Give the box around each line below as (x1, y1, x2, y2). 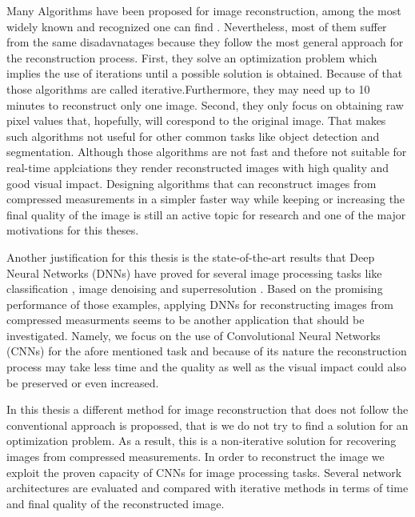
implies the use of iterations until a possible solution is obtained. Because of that (6, 65, 403, 82)
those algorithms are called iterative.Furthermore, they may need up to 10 (6, 80, 370, 97)
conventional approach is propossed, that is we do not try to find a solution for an (6, 416, 409, 433)
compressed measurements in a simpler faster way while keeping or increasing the (6, 190, 405, 207)
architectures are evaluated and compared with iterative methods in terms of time (6, 479, 409, 496)
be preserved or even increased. (6, 374, 159, 391)
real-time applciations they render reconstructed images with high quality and (6, 158, 389, 175)
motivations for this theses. (6, 222, 139, 238)
